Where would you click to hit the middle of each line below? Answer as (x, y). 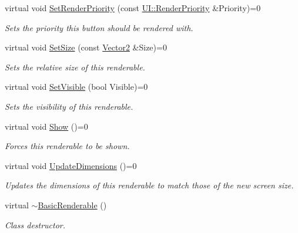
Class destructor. (35, 224)
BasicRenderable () (72, 205)
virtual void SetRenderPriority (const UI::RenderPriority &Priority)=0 (133, 8)
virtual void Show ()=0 (46, 126)
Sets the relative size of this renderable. (75, 67)
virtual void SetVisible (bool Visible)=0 (76, 87)
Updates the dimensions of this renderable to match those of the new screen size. (149, 185)
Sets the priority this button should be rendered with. (99, 27)
